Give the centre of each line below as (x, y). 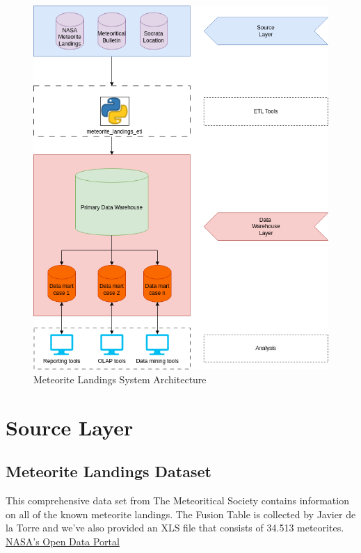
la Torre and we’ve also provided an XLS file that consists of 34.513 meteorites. (175, 528)
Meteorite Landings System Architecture (120, 379)
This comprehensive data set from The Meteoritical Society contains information (177, 500)
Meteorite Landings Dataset (109, 471)
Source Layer (70, 427)
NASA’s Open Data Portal (63, 541)
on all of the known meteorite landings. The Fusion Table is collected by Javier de (181, 514)
